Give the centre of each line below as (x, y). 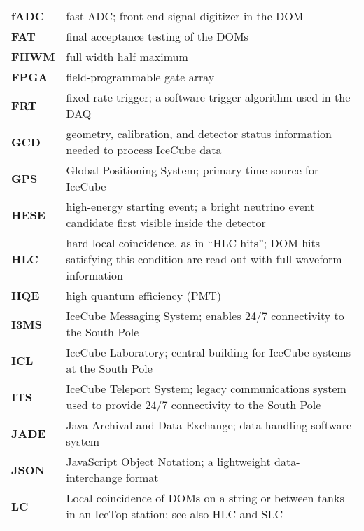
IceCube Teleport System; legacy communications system (206, 388)
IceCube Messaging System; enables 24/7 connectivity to (205, 316)
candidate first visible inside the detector (166, 222)
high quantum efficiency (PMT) (144, 295)
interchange (94, 477)
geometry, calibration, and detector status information (199, 133)
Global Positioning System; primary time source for (192, 170)
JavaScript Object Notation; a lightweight (168, 461)
